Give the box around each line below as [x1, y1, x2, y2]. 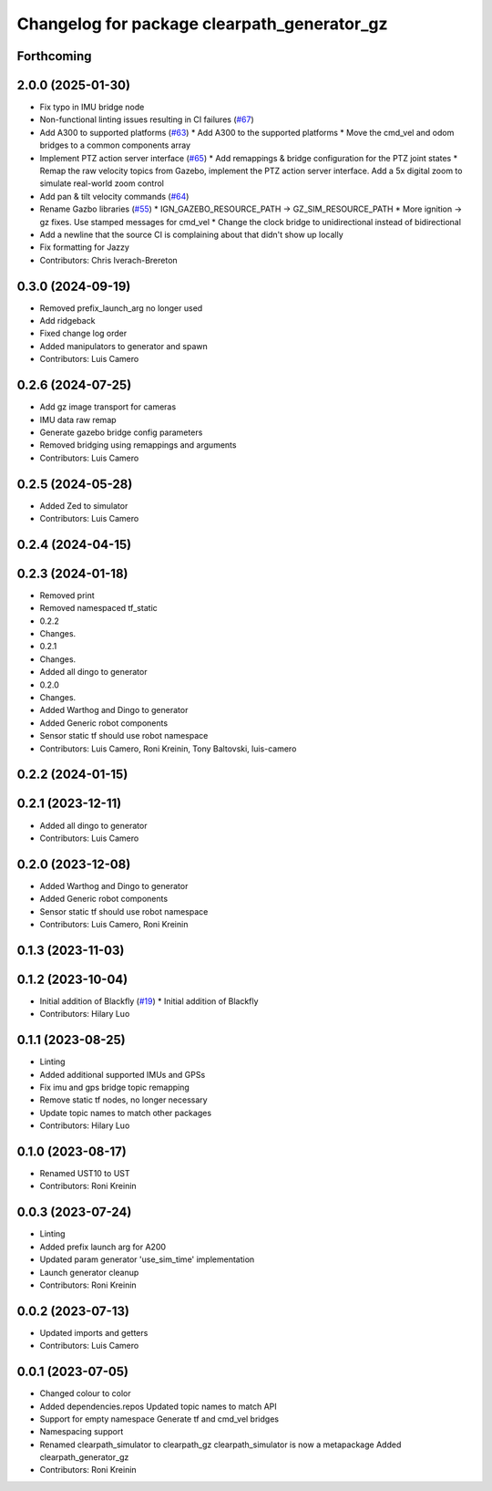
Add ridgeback [39, 316, 96, 326]
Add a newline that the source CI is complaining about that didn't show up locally [39, 229, 343, 240]
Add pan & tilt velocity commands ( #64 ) [39, 191, 190, 202]
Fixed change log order [39, 328, 128, 339]
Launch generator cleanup [39, 1267, 139, 1278]
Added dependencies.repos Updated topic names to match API [39, 1401, 277, 1412]
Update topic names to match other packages [39, 1107, 212, 1118]
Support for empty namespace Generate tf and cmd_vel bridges [39, 1413, 280, 1424]
